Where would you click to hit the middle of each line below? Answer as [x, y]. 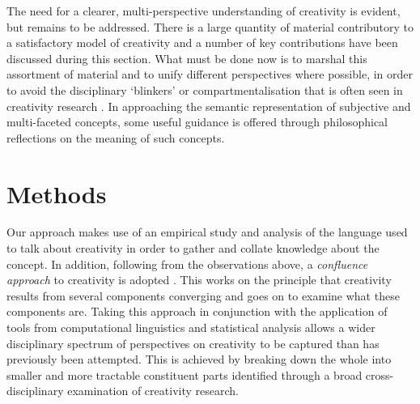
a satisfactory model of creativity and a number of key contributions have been [202, 43]
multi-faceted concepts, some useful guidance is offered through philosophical [197, 122]
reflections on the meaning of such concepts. [116, 137]
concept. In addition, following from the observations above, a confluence [187, 264]
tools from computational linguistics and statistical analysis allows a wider [191, 327]
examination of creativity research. [153, 391]
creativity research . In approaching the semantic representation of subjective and [209, 106]
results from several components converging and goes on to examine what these [203, 295]
